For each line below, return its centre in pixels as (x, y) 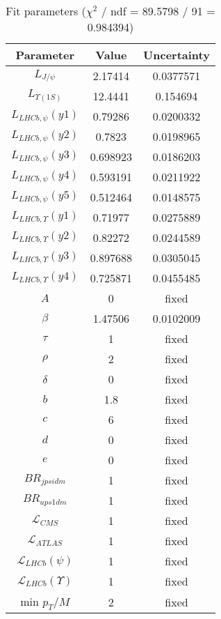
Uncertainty (177, 55)
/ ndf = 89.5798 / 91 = (158, 11)
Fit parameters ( (46, 11)
